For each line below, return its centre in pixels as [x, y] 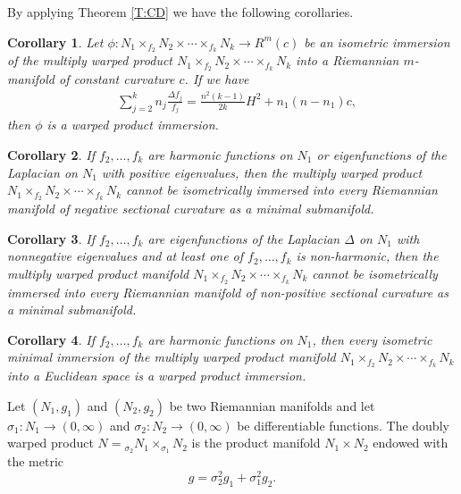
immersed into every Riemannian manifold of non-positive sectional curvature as [228, 292]
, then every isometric [372, 339]
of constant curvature [117, 79]
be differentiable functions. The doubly [343, 425]
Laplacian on [42, 172]
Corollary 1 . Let [55, 42]
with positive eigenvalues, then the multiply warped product [262, 172]
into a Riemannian [348, 60]
